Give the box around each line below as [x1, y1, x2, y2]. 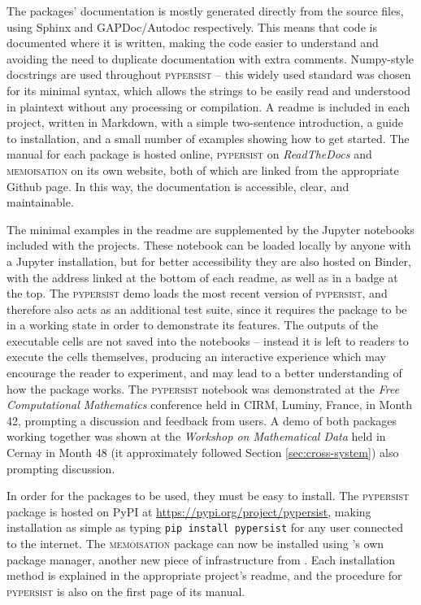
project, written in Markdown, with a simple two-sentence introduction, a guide [7, 114, 403, 131]
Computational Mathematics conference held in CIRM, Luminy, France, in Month [7, 396, 413, 413]
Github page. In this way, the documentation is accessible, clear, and [7, 177, 349, 194]
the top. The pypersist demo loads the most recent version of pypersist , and [7, 285, 388, 302]
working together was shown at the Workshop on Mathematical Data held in [7, 428, 386, 445]
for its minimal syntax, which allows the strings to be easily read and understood [7, 81, 410, 98]
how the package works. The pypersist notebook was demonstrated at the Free [7, 380, 400, 397]
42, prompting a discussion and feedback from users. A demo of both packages [7, 411, 397, 429]
